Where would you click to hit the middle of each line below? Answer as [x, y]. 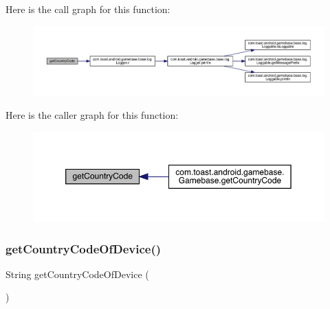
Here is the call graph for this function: [88, 9]
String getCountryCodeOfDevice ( [77, 274]
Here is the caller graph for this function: [92, 115]
